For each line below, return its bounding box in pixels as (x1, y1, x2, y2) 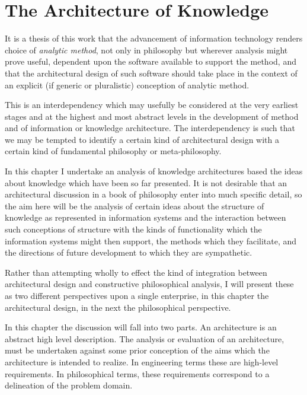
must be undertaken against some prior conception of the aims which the (5, 344, 270, 356)
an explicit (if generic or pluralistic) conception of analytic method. (5, 78, 250, 91)
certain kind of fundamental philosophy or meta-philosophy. (5, 145, 222, 157)
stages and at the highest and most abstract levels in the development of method (5, 110, 299, 122)
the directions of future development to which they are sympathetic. (5, 246, 252, 259)
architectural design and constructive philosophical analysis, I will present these (5, 278, 294, 290)
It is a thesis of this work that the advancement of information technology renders (5, 32, 303, 44)
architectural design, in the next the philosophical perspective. (5, 301, 231, 313)
